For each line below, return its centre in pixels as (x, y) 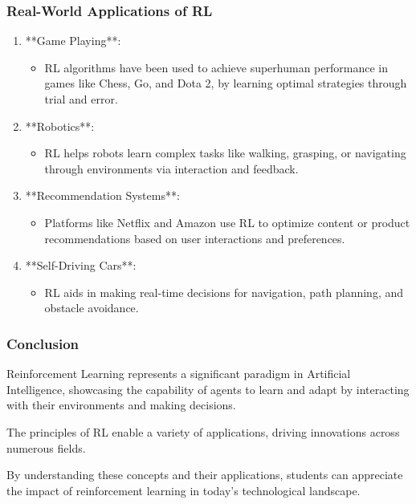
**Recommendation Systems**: (102, 195)
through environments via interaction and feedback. (171, 168)
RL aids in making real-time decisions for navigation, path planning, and (224, 292)
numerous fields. (46, 447)
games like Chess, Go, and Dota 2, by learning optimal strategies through (226, 83)
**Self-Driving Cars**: (81, 265)
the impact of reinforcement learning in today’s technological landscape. (184, 490)
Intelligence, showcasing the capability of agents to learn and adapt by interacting (208, 389)
